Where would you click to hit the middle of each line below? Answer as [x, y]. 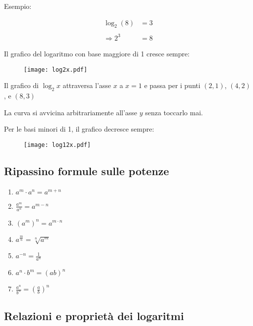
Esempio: [18, 6]
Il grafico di [21, 85]
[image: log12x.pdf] [57, 145]
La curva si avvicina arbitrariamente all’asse [71, 112]
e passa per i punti [172, 85]
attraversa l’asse [87, 85]
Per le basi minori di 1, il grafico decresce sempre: [79, 129]
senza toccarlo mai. [174, 112]
